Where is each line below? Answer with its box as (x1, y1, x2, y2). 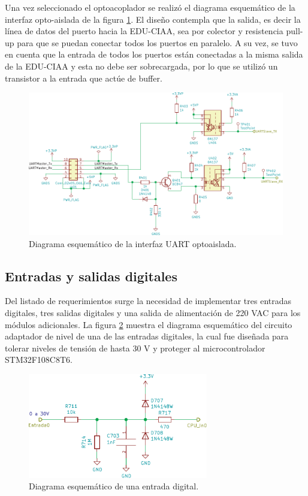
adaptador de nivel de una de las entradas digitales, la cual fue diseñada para (5, 330, 289, 342)
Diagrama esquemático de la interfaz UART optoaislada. (29, 237, 237, 249)
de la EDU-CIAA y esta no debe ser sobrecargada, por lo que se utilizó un (5, 59, 278, 72)
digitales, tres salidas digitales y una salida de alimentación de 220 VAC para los (5, 306, 301, 318)
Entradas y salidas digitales (5, 266, 177, 285)
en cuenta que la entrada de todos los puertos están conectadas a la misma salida (5, 48, 303, 61)
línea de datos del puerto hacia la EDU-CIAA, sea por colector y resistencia (5, 25, 283, 37)
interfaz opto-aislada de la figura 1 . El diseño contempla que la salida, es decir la (5, 13, 301, 25)
